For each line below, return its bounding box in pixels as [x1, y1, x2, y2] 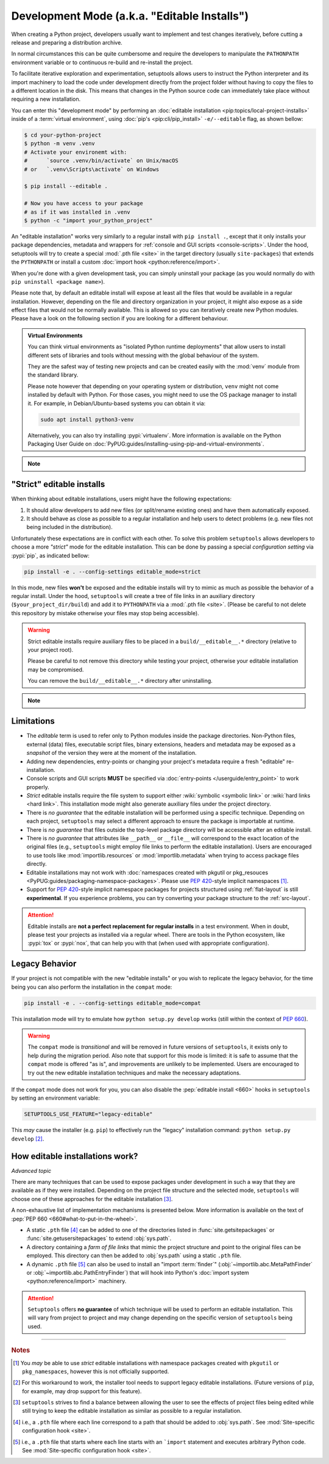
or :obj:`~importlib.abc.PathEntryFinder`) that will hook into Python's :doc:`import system [26, 1269, 249, 1276]
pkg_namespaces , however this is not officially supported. [22, 1368, 169, 1375]
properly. [26, 783, 49, 790]
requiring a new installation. [11, 95, 81, 103]
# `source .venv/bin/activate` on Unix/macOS [24, 157, 179, 164]
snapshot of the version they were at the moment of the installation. [26, 749, 197, 757]
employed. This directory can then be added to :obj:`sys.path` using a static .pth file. [26, 1252, 242, 1260]
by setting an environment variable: [11, 1094, 100, 1102]
